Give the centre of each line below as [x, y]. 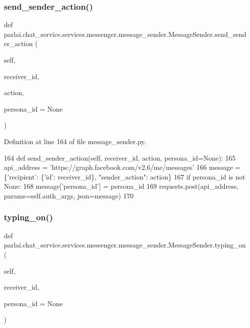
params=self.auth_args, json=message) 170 [69, 195]
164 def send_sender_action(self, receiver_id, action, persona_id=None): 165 [120, 157]
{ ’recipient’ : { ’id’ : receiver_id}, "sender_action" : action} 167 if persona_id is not [125, 176]
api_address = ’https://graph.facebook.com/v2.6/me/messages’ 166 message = [122, 167]
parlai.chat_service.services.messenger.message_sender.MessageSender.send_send [125, 34]
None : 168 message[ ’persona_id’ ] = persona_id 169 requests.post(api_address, [121, 186]
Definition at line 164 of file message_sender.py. [75, 141]
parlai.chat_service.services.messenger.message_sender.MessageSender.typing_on [125, 245]
